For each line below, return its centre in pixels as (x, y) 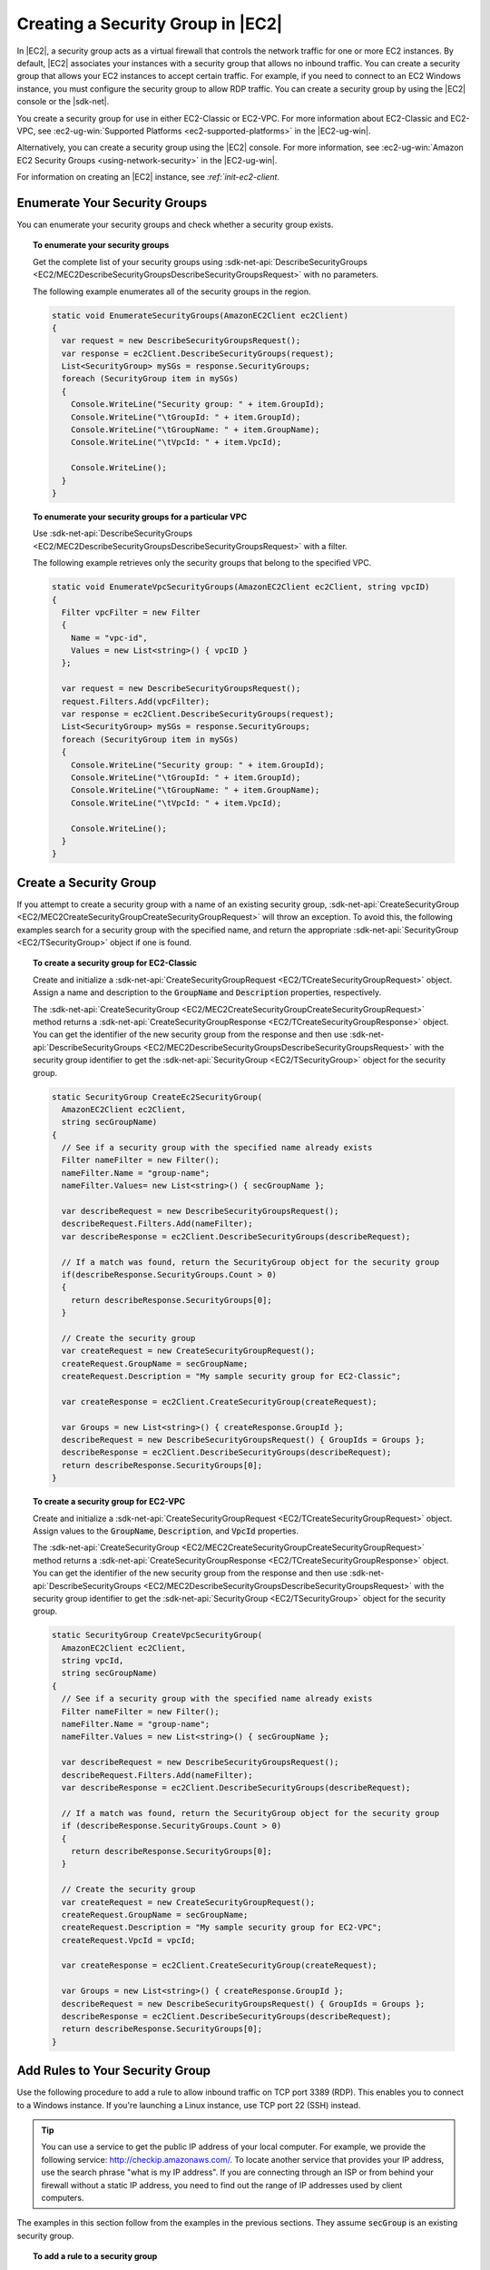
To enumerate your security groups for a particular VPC (140, 517)
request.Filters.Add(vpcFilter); (136, 701)
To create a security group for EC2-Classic (115, 963)
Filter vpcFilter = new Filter (131, 612)
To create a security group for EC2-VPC (109, 1502)
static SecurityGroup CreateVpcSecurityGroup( (157, 1635)
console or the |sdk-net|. (63, 102)
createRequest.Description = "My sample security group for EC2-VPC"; (222, 1928)
